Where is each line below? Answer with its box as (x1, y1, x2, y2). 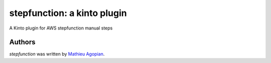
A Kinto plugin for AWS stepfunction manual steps (9, 25, 113, 31)
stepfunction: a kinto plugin (9, 7, 127, 18)
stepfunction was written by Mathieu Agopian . (9, 51, 105, 57)
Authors (9, 38, 36, 46)
